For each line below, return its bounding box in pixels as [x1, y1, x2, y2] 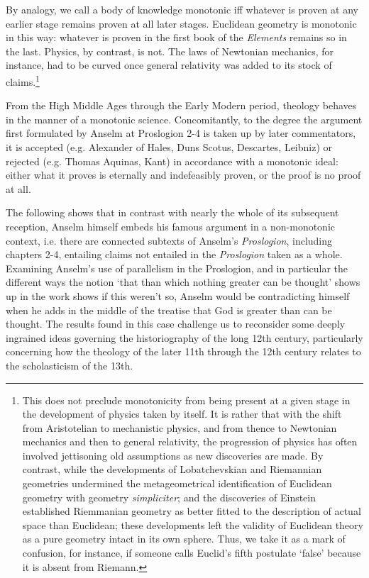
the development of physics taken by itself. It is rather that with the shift [22, 406, 342, 421]
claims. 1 [6, 72, 40, 89]
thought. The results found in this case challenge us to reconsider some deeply [6, 316, 346, 331]
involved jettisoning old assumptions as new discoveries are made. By [22, 448, 324, 462]
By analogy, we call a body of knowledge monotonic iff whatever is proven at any [6, 2, 358, 16]
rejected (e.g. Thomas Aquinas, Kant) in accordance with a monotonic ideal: [6, 153, 338, 168]
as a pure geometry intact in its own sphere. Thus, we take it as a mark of [22, 531, 346, 546]
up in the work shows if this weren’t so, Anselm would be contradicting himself [6, 288, 350, 303]
